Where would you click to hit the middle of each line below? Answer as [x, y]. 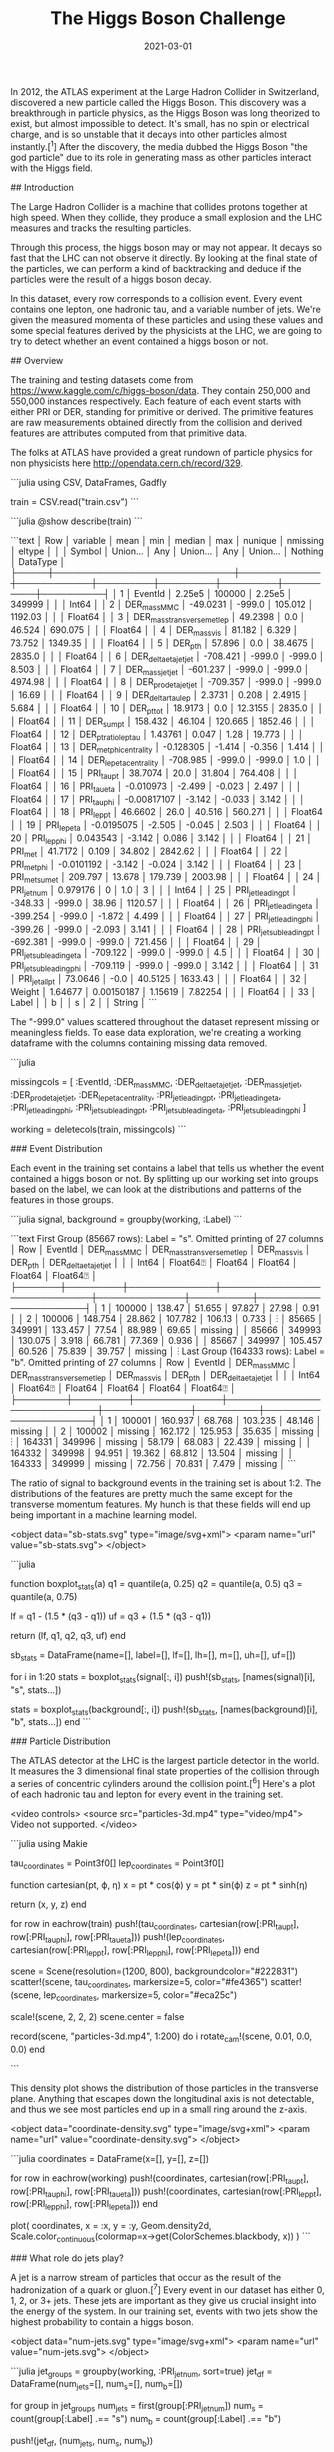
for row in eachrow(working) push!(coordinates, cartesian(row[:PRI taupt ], [160, 2179]
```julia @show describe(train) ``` [76, 521]
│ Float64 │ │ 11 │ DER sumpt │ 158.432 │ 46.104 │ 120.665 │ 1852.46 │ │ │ [163, 722]
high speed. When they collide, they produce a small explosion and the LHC [166, 217]
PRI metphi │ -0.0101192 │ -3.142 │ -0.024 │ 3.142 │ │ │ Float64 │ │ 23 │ [156, 865]
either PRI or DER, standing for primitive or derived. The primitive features [162, 411]
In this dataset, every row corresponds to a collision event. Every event [156, 298]
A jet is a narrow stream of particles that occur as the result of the [146, 2277]
